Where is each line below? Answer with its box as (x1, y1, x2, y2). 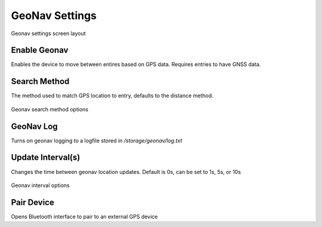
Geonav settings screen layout (11, 30, 86, 37)
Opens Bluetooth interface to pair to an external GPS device (11, 213, 158, 220)
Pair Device (11, 197, 55, 207)
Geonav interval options (11, 182, 70, 189)
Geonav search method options (11, 105, 89, 113)
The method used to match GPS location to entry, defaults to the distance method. (11, 92, 214, 99)
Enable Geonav (11, 45, 69, 55)
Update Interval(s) (11, 153, 80, 163)
